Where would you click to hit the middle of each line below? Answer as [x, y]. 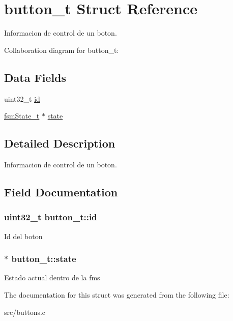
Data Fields [35, 77]
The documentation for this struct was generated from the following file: [117, 294]
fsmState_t [22, 116]
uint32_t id [22, 98]
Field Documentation [61, 192]
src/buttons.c [25, 312]
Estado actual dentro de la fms [52, 278]
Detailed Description [60, 143]
